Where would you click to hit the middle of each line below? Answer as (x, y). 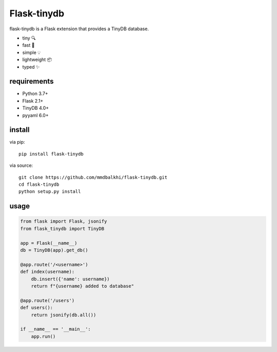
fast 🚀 (28, 45)
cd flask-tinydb (39, 184)
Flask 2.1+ (33, 101)
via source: (21, 165)
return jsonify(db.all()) (64, 315)
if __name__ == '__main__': (55, 329)
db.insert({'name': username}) (70, 279)
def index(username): (47, 272)
